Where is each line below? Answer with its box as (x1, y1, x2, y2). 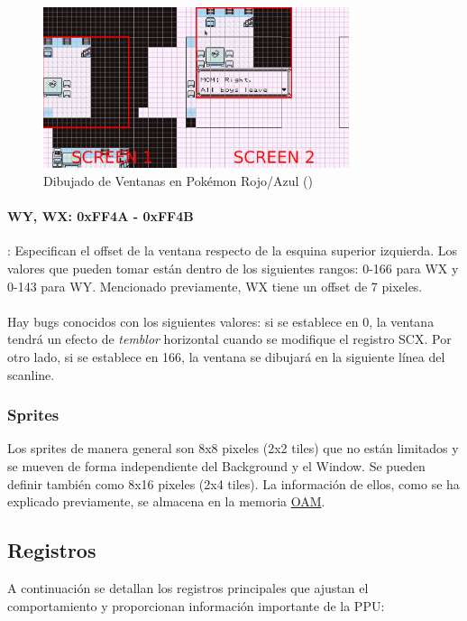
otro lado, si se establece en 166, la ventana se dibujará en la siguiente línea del (7, 347, 445, 366)
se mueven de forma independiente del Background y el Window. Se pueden (7, 456, 426, 475)
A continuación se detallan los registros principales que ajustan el (7, 578, 369, 597)
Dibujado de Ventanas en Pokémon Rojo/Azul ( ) (43, 171, 313, 190)
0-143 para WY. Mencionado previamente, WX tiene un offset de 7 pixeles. (7, 276, 423, 295)
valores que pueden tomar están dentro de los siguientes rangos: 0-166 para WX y (7, 258, 459, 277)
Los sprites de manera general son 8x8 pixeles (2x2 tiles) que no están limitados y (7, 439, 459, 458)
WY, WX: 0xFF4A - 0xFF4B (7, 207, 194, 226)
